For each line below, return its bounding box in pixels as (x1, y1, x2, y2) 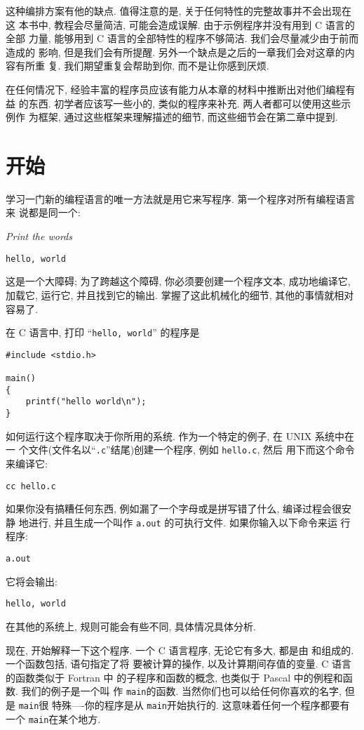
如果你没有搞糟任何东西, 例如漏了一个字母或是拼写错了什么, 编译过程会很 (6, 501, 342, 516)
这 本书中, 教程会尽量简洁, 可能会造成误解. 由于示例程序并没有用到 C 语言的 (6, 17, 355, 32)
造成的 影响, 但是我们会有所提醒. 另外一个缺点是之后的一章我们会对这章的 (6, 44, 345, 59)
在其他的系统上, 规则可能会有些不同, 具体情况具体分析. (6, 618, 256, 633)
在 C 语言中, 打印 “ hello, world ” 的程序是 (6, 325, 200, 340)
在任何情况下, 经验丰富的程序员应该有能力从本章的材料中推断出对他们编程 (6, 81, 346, 96)
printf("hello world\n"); (25, 397, 147, 407)
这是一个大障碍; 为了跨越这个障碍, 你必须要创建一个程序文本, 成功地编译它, (6, 274, 351, 288)
